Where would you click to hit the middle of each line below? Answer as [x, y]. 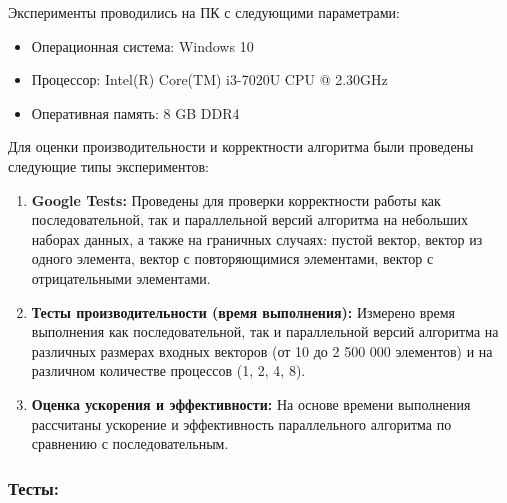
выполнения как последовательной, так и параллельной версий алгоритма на [265, 331]
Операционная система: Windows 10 [142, 45]
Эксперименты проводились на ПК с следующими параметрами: [204, 12]
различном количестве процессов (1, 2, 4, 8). [168, 370]
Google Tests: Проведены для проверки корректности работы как [236, 199]
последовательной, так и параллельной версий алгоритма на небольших [250, 219]
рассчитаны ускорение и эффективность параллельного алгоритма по [241, 423]
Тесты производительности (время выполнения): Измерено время [243, 311]
